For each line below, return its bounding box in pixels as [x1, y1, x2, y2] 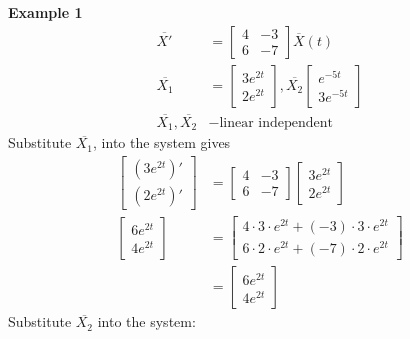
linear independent [219, 115, 334, 130]
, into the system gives [93, 132, 231, 153]
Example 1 [8, 2, 83, 22]
